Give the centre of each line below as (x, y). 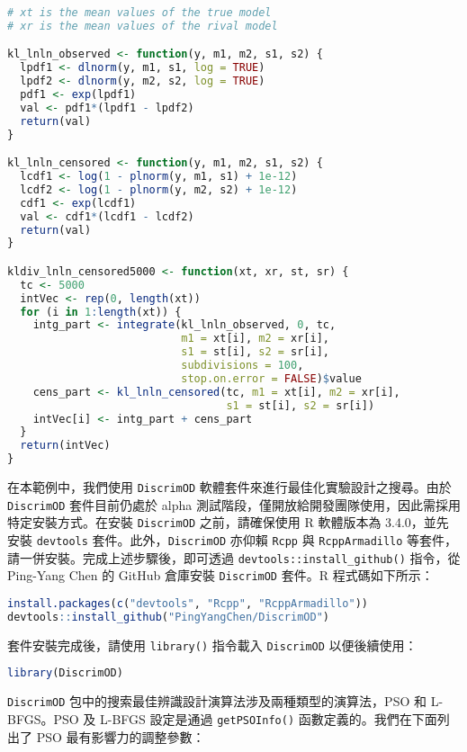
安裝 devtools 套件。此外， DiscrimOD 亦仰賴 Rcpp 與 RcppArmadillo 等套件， (233, 540)
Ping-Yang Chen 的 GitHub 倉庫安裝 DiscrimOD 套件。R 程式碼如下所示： (220, 575)
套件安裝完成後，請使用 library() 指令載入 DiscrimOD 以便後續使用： (212, 645)
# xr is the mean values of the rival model (143, 26)
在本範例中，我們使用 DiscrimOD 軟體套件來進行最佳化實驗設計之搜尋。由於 (229, 487)
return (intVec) (65, 446)
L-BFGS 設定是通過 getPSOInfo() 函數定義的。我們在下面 (268, 718)
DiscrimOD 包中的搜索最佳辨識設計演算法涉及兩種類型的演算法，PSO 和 (217, 701)
